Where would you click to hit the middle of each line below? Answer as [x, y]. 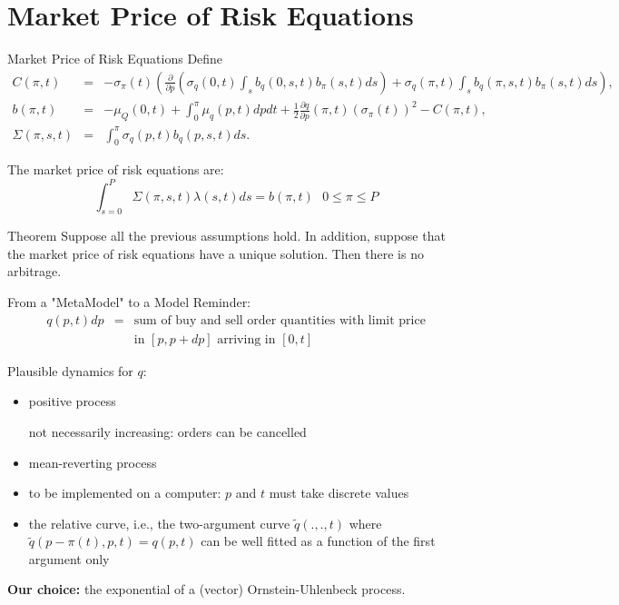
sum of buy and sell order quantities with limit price [280, 320]
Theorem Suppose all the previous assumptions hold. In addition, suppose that [226, 236]
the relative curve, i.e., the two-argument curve [159, 523]
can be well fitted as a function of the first [318, 541]
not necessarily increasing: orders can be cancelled [167, 431]
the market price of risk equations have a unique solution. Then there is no [216, 253]
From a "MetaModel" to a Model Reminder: [129, 302]
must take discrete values [339, 493]
